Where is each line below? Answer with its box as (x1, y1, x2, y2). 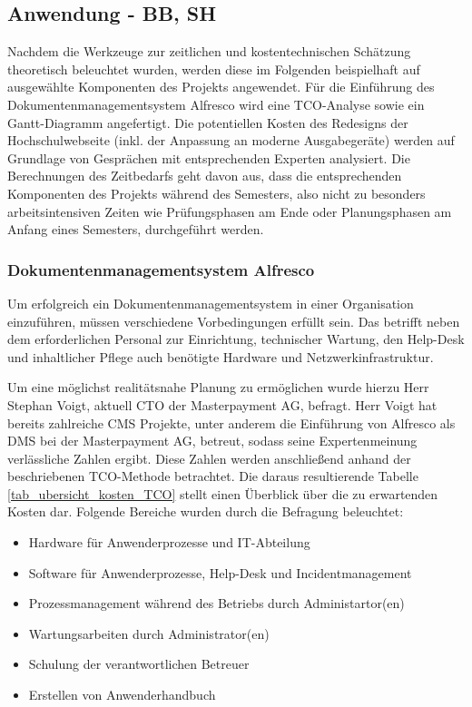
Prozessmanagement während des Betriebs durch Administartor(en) (28, 594, 405, 613)
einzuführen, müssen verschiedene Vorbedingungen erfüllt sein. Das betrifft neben (7, 311, 460, 330)
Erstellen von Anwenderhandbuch (28, 685, 216, 704)
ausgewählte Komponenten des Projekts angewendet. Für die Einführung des (7, 77, 435, 96)
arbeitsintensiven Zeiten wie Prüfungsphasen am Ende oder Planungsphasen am (7, 201, 452, 221)
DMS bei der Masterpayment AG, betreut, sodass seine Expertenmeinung (7, 431, 418, 450)
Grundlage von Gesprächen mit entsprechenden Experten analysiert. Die (7, 148, 410, 167)
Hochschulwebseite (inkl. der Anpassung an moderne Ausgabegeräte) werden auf (7, 131, 455, 150)
